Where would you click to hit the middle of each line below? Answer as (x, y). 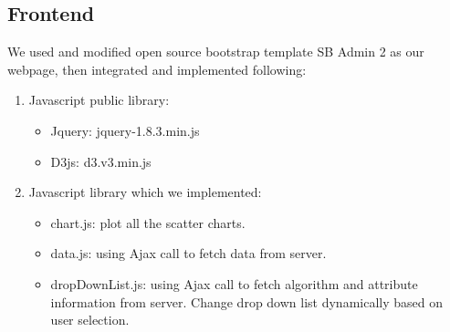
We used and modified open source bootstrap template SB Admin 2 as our (216, 52)
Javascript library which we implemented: (145, 192)
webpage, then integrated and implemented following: (157, 69)
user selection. (90, 320)
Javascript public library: (99, 100)
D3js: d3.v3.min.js (101, 161)
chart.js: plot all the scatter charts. (148, 222)
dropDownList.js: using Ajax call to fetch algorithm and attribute (234, 283)
